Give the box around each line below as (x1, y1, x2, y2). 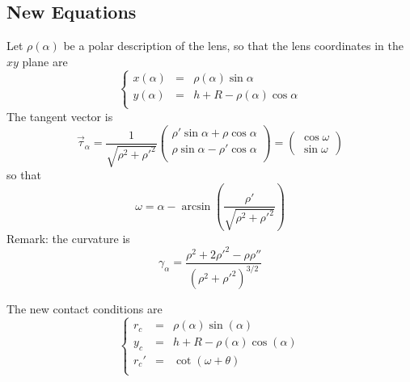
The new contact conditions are (6, 300, 163, 317)
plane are (22, 52, 68, 69)
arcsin (181, 200, 211, 212)
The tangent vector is (6, 107, 113, 124)
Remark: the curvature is (6, 229, 130, 246)
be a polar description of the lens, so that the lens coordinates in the (63, 37, 404, 54)
